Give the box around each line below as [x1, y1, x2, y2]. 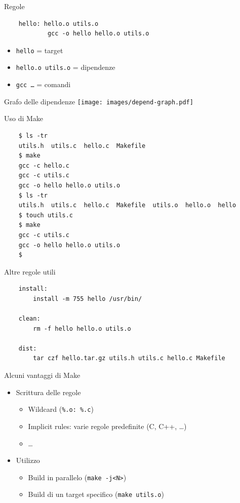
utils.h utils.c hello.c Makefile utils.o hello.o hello [18, 202, 236, 209]
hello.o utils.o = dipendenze [16, 62, 115, 72]
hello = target [16, 45, 63, 55]
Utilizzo [16, 455, 40, 466]
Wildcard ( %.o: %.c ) [28, 404, 94, 414]
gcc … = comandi [16, 79, 71, 90]
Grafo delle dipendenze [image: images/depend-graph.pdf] [4, 96, 193, 106]
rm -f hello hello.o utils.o [33, 325, 131, 332]
